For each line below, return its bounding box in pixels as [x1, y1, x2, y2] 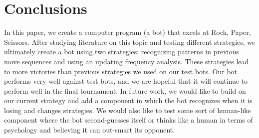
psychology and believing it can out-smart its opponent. [4, 125, 175, 135]
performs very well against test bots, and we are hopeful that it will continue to [4, 76, 248, 86]
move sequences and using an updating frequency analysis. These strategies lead [4, 56, 249, 66]
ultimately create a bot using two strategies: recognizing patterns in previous [4, 46, 239, 57]
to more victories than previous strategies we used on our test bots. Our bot [4, 66, 238, 76]
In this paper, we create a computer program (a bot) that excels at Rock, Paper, [4, 27, 251, 37]
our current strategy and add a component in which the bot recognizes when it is [4, 95, 253, 106]
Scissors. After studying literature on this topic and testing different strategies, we [4, 36, 256, 47]
